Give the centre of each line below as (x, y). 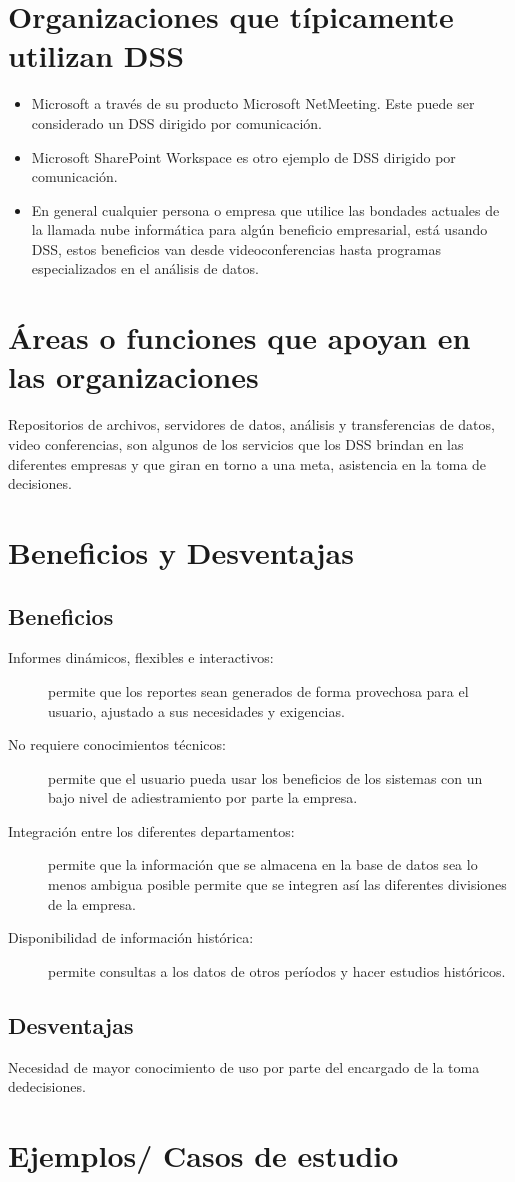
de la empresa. (92, 903)
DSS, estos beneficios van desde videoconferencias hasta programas (236, 248)
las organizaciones (133, 376)
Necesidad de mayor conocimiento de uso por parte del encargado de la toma (244, 1066)
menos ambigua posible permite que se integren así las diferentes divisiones (277, 884)
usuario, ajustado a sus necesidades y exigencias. (196, 710)
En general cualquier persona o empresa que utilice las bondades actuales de (265, 209)
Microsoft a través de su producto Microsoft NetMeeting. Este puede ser (253, 103)
